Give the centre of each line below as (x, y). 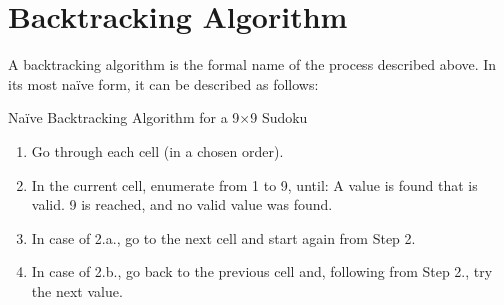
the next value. (77, 290)
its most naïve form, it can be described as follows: (163, 83)
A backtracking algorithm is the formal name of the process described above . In (252, 64)
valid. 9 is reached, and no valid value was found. (182, 204)
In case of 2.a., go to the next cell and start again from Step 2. (223, 237)
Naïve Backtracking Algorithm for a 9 (124, 117)
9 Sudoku (279, 117)
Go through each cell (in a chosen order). (157, 150)
